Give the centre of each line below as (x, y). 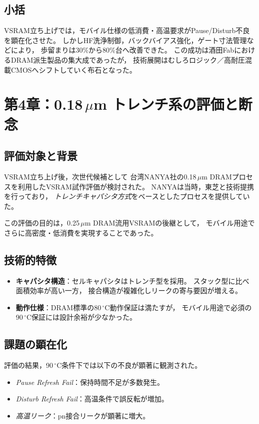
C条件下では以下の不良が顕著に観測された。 (129, 365)
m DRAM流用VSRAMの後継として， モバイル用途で (170, 223)
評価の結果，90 (28, 365)
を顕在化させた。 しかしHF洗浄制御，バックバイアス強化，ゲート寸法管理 (125, 40)
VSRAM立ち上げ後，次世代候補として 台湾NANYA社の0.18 (100, 176)
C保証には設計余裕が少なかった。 (81, 317)
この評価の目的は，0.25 (42, 223)
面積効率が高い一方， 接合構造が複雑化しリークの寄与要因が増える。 (129, 290)
